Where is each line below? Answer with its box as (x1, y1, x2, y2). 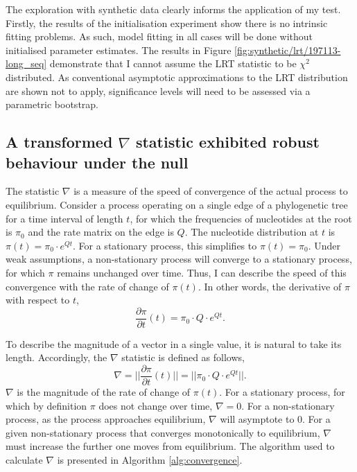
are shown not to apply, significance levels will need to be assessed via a (6, 83, 311, 98)
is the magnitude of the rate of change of (17, 385, 191, 399)
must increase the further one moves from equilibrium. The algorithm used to (6, 439, 335, 453)
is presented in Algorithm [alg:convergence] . (57, 452, 243, 466)
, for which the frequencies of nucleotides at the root (130, 211, 352, 225)
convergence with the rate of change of (6, 279, 169, 293)
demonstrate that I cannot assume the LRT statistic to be (49, 56, 297, 71)
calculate (6, 452, 43, 466)
